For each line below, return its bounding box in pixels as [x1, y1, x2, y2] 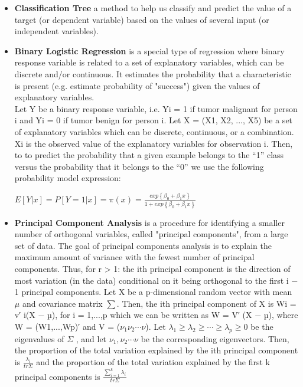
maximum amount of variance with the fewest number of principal [14, 251, 255, 263]
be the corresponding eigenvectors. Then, [141, 332, 289, 345]
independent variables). [14, 25, 99, 37]
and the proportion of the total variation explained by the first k [36, 355, 270, 368]
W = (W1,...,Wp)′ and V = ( [14, 320, 120, 332]
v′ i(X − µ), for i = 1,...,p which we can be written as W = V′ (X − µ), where [14, 309, 298, 321]
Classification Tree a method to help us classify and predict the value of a [14, 2, 292, 14]
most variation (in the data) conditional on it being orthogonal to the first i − [14, 274, 298, 286]
